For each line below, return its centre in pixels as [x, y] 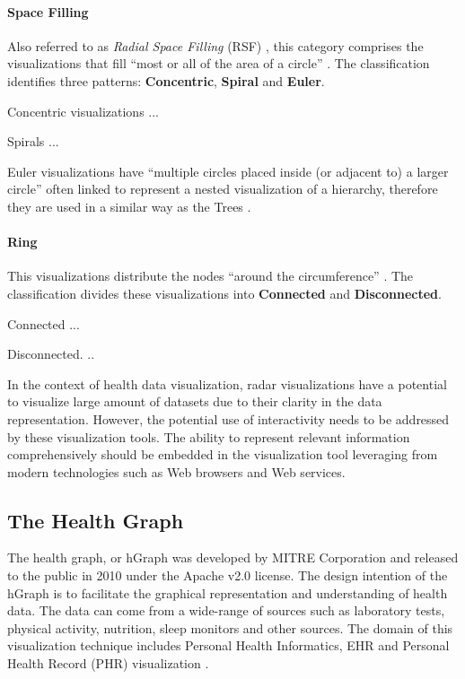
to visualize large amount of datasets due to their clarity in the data [195, 401]
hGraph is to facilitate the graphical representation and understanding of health [228, 592]
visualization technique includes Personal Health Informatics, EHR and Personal [228, 645]
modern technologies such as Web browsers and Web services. [176, 471]
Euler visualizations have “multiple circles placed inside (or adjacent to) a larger [228, 171]
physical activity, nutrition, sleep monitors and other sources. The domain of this [230, 627]
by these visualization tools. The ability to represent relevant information [209, 436]
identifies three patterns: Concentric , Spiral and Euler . [166, 80]
